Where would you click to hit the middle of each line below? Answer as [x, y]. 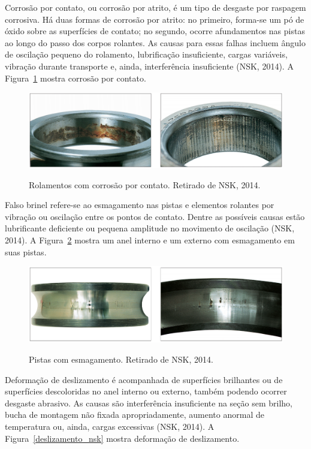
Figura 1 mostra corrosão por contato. [76, 78]
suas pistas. [26, 251]
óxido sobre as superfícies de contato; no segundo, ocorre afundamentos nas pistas [155, 31]
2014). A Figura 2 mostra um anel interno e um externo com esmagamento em [150, 240]
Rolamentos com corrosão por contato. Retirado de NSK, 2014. [145, 184]
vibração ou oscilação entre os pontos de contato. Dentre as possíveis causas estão [155, 216]
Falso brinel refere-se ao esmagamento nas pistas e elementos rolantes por [140, 205]
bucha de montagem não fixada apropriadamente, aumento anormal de [135, 415]
